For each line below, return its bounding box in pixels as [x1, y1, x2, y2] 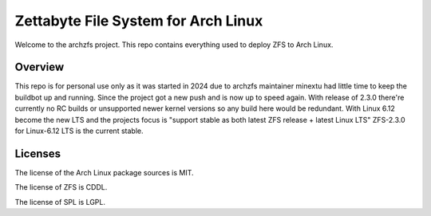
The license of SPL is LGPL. [14, 197, 105, 206]
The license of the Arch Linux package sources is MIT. [14, 167, 195, 177]
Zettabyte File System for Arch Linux [14, 12, 263, 29]
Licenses [14, 147, 61, 160]
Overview [14, 61, 65, 74]
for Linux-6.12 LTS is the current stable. [14, 126, 144, 135]
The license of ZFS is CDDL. [14, 183, 108, 192]
